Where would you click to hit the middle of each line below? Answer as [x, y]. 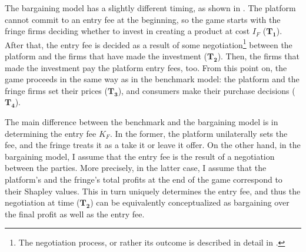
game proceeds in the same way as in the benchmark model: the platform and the [152, 79]
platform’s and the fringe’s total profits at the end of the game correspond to [144, 179]
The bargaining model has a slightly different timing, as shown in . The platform [150, 8]
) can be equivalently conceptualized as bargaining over [190, 202]
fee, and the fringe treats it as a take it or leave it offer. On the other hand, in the [153, 145]
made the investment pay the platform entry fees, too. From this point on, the [146, 67]
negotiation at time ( [42, 202]
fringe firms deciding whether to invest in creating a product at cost [127, 31]
